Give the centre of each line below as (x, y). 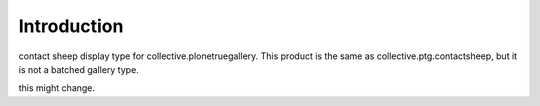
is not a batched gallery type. (78, 69)
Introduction (71, 26)
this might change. (56, 88)
